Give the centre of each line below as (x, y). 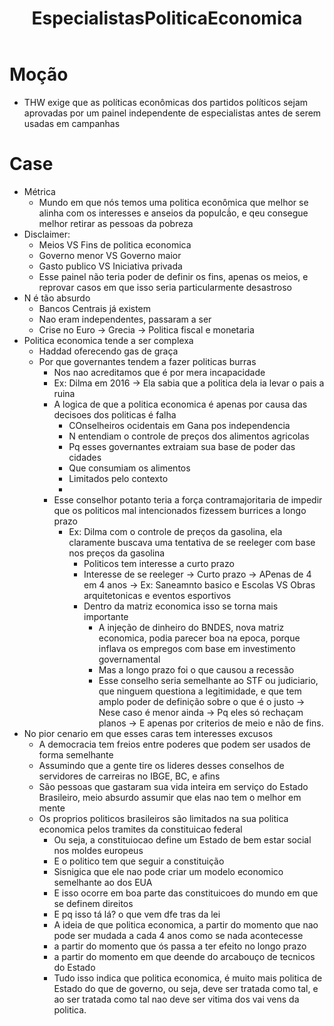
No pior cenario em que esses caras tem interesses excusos (148, 733)
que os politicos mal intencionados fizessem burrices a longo (180, 510)
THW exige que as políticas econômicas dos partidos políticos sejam (166, 102)
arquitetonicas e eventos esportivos (157, 595)
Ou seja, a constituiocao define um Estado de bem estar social (182, 839)
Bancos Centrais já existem (95, 308)
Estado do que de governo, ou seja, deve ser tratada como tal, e (186, 988)
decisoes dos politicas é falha (115, 414)
